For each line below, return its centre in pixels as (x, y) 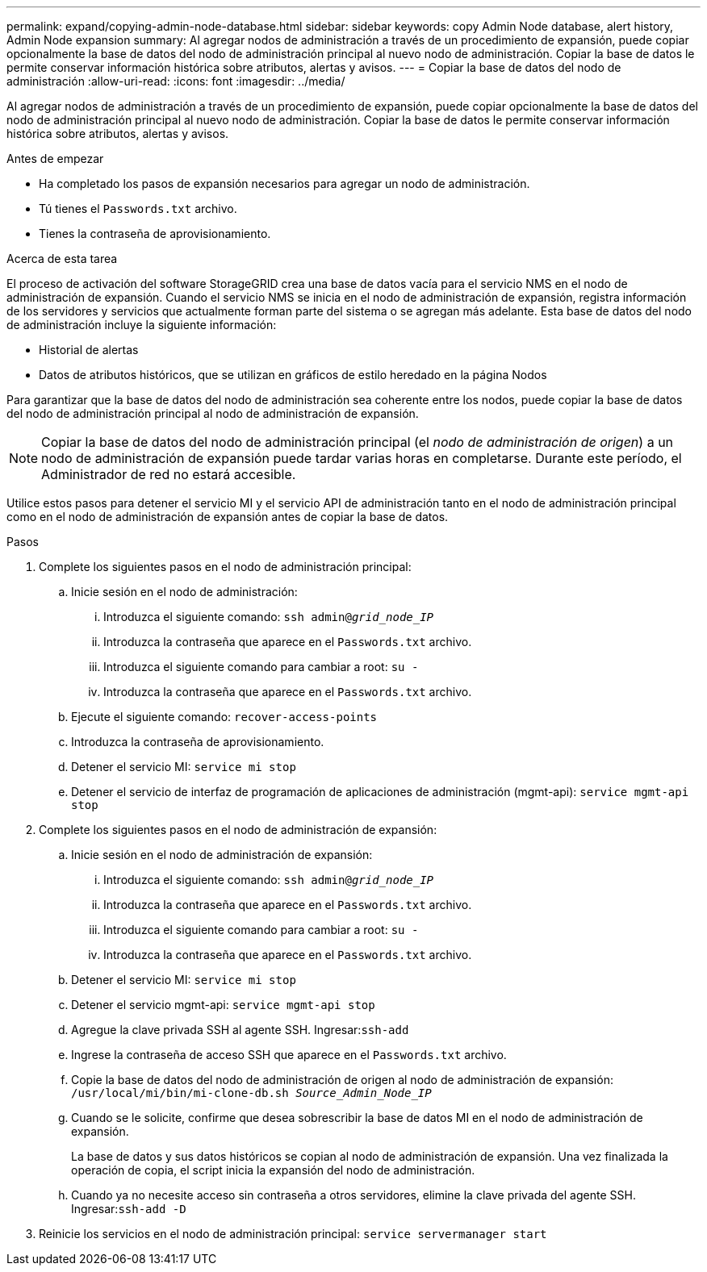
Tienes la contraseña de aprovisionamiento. (155, 234)
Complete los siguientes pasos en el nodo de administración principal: (225, 567)
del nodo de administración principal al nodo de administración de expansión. (213, 413)
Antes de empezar (55, 158)
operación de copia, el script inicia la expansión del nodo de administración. (273, 1170)
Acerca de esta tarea (62, 259)
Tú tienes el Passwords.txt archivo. (138, 209)
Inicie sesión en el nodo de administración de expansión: (222, 855)
